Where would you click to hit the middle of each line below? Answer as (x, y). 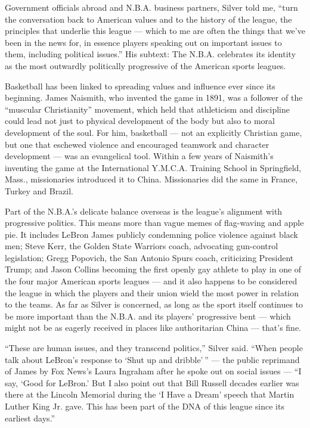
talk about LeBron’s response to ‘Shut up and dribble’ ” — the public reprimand (152, 359)
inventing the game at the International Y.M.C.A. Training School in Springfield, (153, 167)
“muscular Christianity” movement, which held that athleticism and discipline (147, 109)
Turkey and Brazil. (39, 190)
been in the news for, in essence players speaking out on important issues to (143, 42)
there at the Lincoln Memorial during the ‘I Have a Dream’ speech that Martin (150, 394)
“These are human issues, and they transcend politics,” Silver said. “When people (154, 348)
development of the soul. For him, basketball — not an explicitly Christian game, (154, 132)
